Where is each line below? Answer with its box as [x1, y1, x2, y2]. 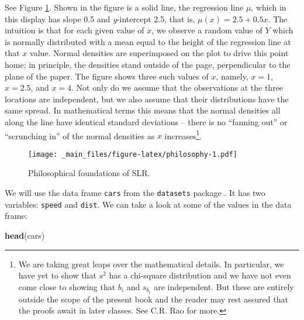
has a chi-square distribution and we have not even [109, 269, 291, 281]
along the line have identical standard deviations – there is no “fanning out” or [5, 115, 288, 128]
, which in [251, 1, 286, 13]
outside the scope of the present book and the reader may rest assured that [18, 293, 288, 305]
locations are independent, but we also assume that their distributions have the [5, 92, 289, 105]
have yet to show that [18, 269, 96, 281]
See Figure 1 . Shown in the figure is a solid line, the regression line [5, 1, 244, 13]
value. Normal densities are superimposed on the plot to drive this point [30, 47, 289, 59]
